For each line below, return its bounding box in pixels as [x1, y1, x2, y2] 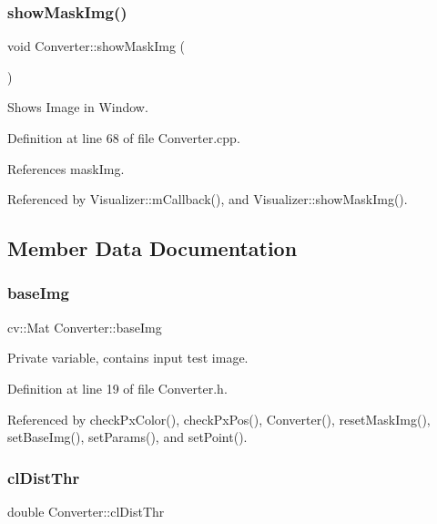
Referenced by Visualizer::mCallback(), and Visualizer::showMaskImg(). [7, 190, 408, 209]
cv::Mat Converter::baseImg [7, 317, 162, 336]
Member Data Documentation [7, 234, 298, 262]
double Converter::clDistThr [7, 501, 165, 520]
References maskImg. [7, 159, 125, 178]
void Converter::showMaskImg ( [7, 36, 186, 56]
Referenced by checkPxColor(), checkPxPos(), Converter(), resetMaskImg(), [7, 409, 431, 428]
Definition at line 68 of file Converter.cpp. [7, 128, 240, 147]
